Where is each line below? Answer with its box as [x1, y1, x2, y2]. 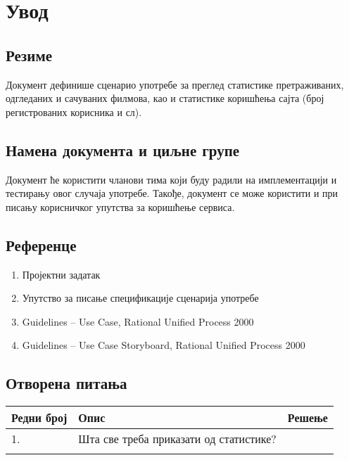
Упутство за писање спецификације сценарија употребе [22, 290, 259, 305]
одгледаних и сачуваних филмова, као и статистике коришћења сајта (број [6, 91, 324, 106]
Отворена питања [6, 372, 127, 394]
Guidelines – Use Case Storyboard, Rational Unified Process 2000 [22, 338, 305, 352]
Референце [6, 234, 77, 255]
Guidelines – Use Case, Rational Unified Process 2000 [22, 314, 254, 328]
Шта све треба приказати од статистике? [78, 430, 277, 447]
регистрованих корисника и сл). [6, 104, 142, 119]
